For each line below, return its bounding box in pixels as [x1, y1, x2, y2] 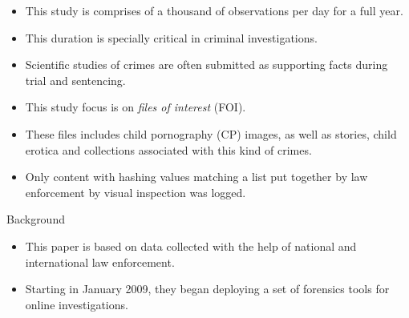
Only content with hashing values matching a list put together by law [25, 168, 368, 185]
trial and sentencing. [25, 71, 126, 88]
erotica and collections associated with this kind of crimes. [25, 141, 312, 158]
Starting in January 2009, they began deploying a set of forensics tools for [25, 280, 390, 297]
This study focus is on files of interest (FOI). [25, 99, 246, 115]
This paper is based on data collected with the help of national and [25, 237, 357, 254]
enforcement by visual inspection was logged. [25, 183, 246, 200]
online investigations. [25, 296, 128, 312]
